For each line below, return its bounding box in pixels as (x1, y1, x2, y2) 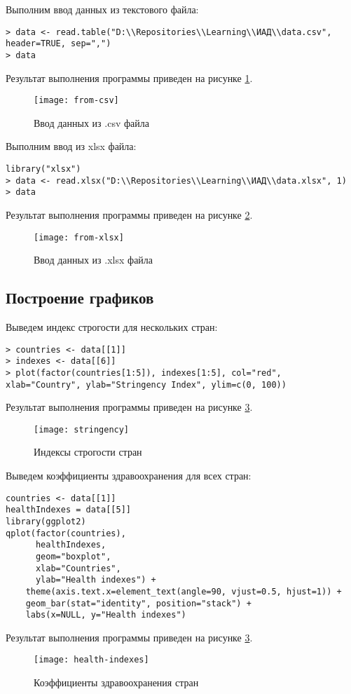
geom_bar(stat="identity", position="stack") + (25, 598, 252, 608)
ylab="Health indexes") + (35, 575, 156, 585)
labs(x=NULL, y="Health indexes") (25, 610, 186, 620)
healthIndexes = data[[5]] (6, 505, 131, 515)
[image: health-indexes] (34, 655, 149, 665)
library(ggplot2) (6, 516, 86, 526)
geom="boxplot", (35, 551, 111, 562)
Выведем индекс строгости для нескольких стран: (6, 320, 218, 334)
